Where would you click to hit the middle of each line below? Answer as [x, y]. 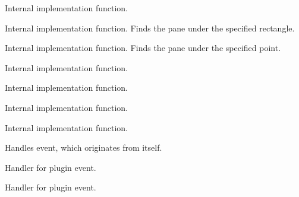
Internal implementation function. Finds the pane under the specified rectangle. [150, 28]
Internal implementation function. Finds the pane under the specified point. [143, 48]
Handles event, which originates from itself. [84, 147]
